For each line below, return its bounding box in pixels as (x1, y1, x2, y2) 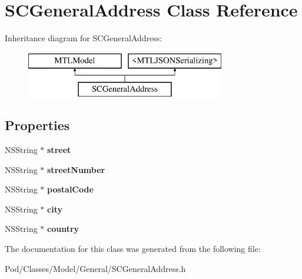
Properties (5, 116, 70, 134)
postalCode (47, 183, 94, 195)
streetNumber (47, 163, 105, 175)
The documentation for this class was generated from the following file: (5, 243, 261, 255)
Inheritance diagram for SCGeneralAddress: (5, 32, 162, 44)
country (47, 222, 79, 235)
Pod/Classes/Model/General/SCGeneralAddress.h (5, 262, 186, 274)
